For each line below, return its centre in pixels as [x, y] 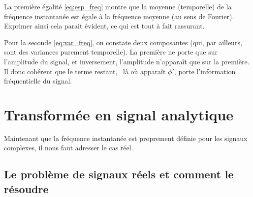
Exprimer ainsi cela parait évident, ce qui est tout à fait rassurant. [104, 26]
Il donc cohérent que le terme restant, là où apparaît [85, 71]
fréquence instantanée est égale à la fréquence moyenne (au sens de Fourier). [119, 16]
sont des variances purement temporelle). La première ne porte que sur [111, 52]
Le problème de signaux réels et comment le [119, 174]
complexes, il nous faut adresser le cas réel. [69, 148]
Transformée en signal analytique [119, 114]
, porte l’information [205, 71]
